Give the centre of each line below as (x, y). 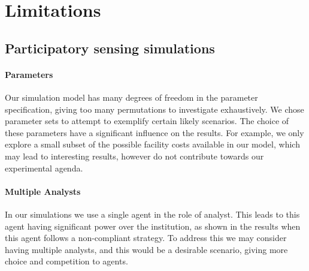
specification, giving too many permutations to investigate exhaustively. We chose (154, 109)
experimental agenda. (44, 168)
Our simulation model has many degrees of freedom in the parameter (131, 97)
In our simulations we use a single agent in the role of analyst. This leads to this (152, 214)
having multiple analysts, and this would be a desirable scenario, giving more (146, 249)
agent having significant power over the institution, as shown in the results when (153, 226)
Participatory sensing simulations (110, 48)
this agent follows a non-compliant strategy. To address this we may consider (146, 238)
